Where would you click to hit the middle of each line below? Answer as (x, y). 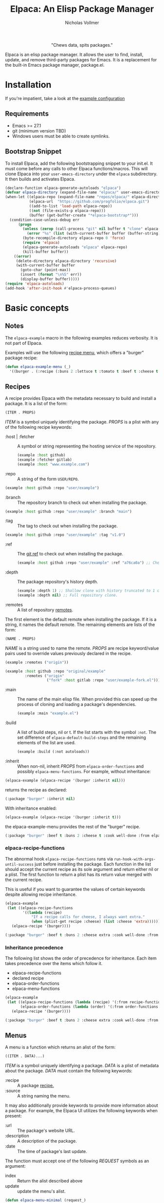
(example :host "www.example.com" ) (53, 464)
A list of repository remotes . (45, 610)
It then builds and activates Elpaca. (40, 179)
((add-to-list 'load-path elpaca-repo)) (71, 206)
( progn (25, 224)
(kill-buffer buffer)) (46, 252)
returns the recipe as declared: (36, 790)
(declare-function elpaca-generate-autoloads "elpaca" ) (63, 188)
